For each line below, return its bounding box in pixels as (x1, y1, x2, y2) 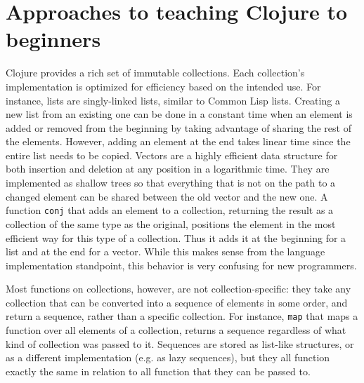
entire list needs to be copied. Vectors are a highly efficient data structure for (6, 147, 338, 162)
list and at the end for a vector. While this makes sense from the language (6, 244, 325, 259)
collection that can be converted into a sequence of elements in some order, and (6, 295, 348, 309)
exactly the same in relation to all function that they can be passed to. (6, 363, 311, 378)
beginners (6, 25, 101, 53)
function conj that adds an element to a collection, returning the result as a (6, 203, 334, 217)
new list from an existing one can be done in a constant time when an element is (6, 107, 353, 121)
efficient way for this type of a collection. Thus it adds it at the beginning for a (6, 230, 346, 245)
